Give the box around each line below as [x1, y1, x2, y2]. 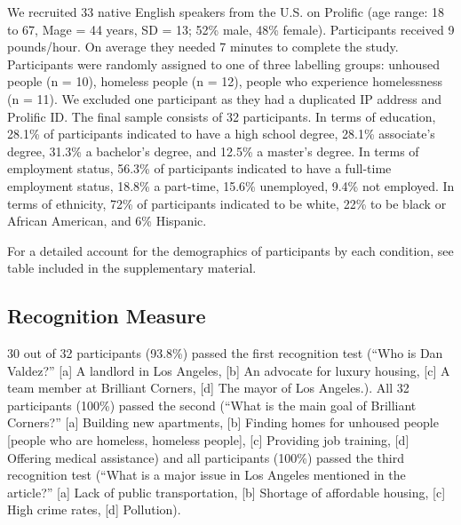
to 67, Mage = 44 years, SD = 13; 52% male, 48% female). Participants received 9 [7, 20, 455, 38]
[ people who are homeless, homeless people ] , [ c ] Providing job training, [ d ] [7, 431, 409, 449]
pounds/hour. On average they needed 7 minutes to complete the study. [7, 37, 399, 56]
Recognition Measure [7, 302, 206, 330]
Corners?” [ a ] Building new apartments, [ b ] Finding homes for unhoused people [7, 413, 439, 432]
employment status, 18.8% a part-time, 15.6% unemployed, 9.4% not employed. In [7, 176, 455, 195]
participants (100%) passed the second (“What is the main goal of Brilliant [7, 395, 417, 414]
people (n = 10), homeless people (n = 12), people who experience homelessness [7, 72, 443, 91]
